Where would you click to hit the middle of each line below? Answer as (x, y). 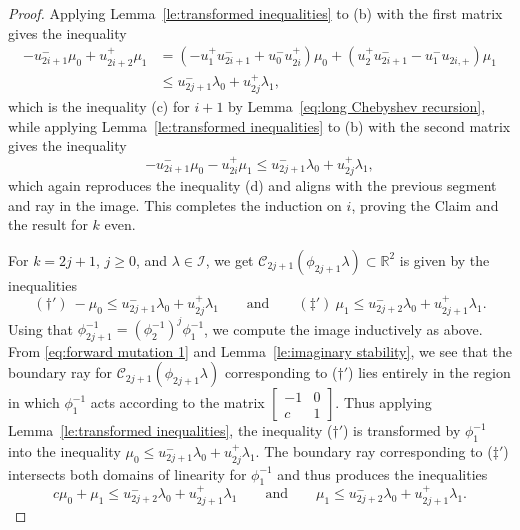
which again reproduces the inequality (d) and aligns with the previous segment (252, 184)
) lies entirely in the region (429, 372)
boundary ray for (60, 372)
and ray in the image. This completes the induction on (175, 204)
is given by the (444, 259)
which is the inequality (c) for (99, 105)
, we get (229, 259)
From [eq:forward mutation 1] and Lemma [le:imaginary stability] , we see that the (260, 350)
